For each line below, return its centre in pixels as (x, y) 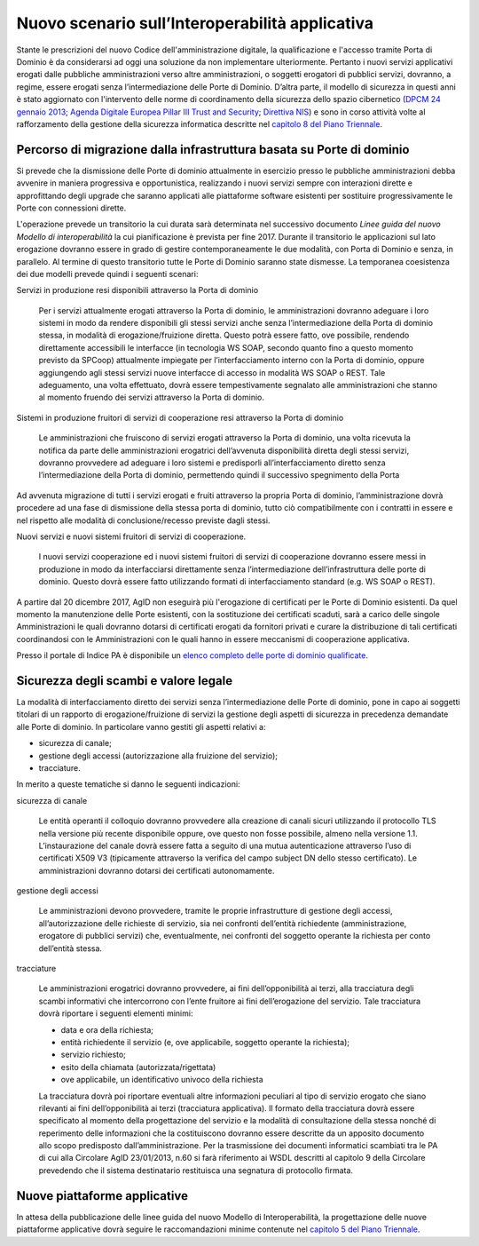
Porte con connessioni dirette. (71, 208)
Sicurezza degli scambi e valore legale (125, 681)
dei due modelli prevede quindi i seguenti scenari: (107, 274)
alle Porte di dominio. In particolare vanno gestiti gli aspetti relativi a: (141, 726)
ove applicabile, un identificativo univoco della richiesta (162, 1080)
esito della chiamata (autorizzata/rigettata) (138, 1067)
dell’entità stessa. (70, 948)
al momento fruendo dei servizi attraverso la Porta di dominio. (152, 397)
